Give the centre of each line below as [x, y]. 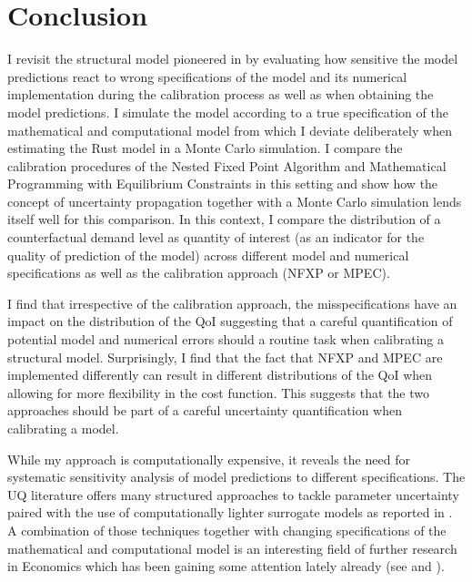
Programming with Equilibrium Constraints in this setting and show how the [223, 184]
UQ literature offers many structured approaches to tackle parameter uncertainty [233, 494]
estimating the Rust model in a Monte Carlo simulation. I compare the [205, 148]
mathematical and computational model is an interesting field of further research [232, 548]
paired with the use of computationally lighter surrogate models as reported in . [230, 512]
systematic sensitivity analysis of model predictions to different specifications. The [236, 477]
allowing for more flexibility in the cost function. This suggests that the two [219, 392]
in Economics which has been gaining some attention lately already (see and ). [226, 566]
